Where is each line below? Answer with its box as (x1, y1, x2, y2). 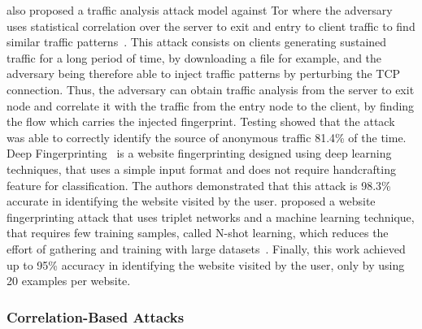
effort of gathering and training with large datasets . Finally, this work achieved (7, 240, 406, 257)
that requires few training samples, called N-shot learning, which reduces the (7, 224, 389, 241)
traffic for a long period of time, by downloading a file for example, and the (7, 49, 382, 66)
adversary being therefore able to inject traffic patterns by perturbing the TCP (7, 65, 401, 82)
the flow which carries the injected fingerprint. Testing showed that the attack (7, 113, 395, 130)
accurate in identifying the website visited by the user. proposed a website (7, 193, 376, 210)
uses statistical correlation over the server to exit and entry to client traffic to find (7, 17, 415, 34)
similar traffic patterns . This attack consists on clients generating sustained (7, 33, 387, 50)
